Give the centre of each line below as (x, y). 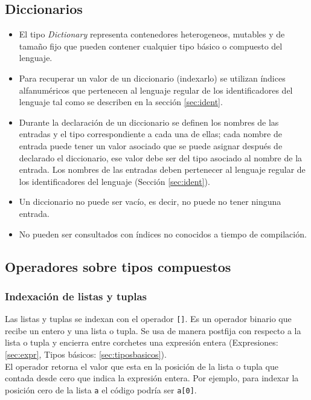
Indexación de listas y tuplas (76, 296)
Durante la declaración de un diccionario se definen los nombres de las (149, 122)
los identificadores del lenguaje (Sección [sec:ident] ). (114, 181)
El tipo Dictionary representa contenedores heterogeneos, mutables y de (152, 34)
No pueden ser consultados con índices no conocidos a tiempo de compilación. (163, 234)
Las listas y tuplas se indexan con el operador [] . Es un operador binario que (148, 319)
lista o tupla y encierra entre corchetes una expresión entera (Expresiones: (142, 342)
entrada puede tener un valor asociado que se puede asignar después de (151, 145)
